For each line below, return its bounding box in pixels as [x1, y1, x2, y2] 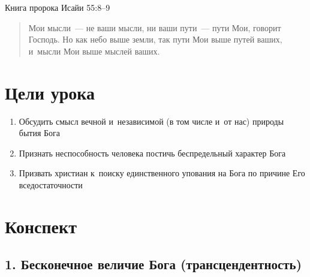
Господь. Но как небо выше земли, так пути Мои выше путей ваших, [28, 33, 282, 46]
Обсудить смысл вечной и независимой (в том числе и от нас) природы [19, 115, 284, 127]
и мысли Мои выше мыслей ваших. [28, 44, 160, 57]
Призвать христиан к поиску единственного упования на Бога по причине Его [19, 167, 305, 179]
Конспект [5, 213, 77, 238]
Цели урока [5, 80, 95, 104]
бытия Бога [19, 127, 61, 139]
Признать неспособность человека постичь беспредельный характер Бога [19, 146, 286, 159]
